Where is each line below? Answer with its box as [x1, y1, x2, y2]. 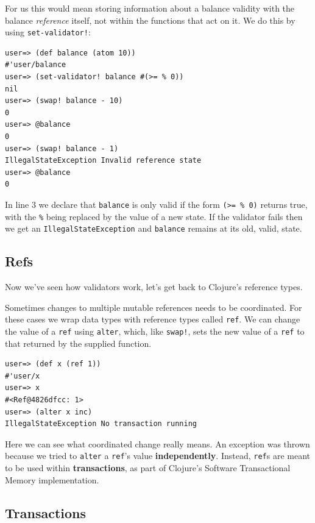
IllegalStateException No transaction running [5, 419, 197, 429]
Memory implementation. [5, 473, 99, 486]
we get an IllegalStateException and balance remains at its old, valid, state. [5, 222, 302, 235]
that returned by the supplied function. [5, 336, 152, 349]
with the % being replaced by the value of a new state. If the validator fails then [5, 210, 303, 222]
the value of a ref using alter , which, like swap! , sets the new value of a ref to [5, 324, 305, 337]
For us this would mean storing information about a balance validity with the [5, 2, 295, 14]
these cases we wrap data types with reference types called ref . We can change [5, 313, 300, 326]
